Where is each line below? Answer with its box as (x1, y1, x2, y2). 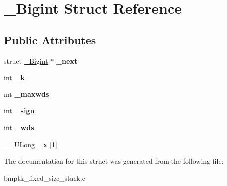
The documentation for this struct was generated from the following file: (4, 156, 224, 166)
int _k (4, 72, 25, 83)
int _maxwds (4, 89, 49, 99)
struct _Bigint (4, 55, 48, 66)
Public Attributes (4, 32, 96, 47)
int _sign (4, 105, 35, 116)
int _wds (4, 122, 34, 132)
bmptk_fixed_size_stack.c (4, 172, 85, 183)
